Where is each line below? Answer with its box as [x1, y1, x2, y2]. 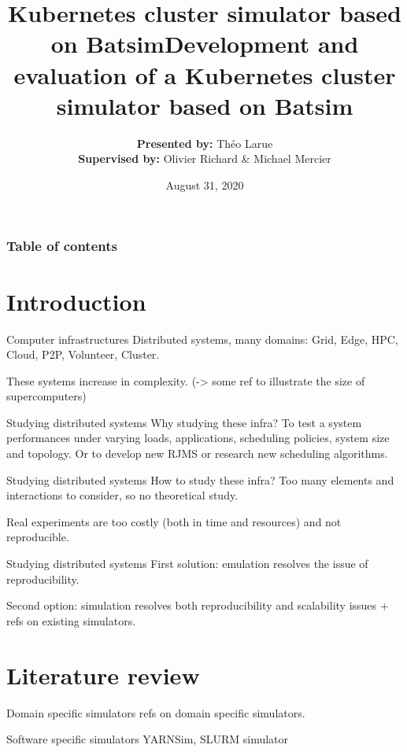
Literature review [6, 658, 200, 691]
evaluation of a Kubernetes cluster [13, 58, 396, 90]
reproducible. [6, 529, 69, 545]
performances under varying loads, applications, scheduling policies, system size [6, 429, 390, 446]
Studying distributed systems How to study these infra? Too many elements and [6, 471, 394, 488]
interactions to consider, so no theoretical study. [6, 487, 239, 503]
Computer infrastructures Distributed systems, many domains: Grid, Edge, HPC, [6, 330, 398, 347]
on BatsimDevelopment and [50, 28, 359, 60]
